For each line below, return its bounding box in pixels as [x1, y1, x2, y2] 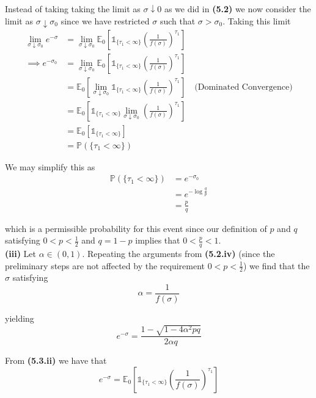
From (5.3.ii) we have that [5, 354, 107, 367]
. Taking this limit [222, 14, 291, 27]
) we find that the [243, 259, 310, 272]
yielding [5, 312, 34, 325]
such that [160, 14, 196, 27]
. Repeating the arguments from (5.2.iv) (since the [82, 247, 275, 259]
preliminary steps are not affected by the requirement [5, 259, 205, 272]
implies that [135, 234, 180, 247]
